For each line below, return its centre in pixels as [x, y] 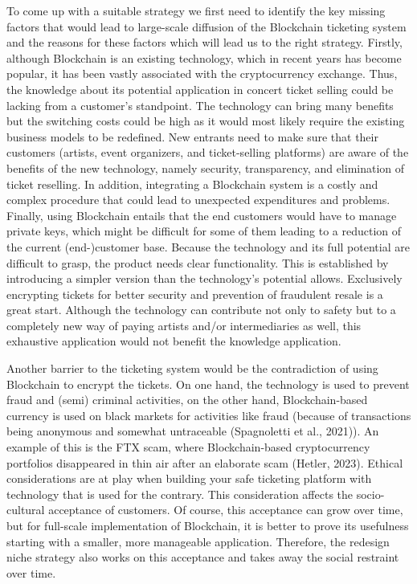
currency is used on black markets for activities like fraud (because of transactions [209, 415]
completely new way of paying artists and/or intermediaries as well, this [184, 325]
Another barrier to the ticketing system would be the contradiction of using [192, 368]
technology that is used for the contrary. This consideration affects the [180, 494]
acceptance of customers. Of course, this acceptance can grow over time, [226, 510]
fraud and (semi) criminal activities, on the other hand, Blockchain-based [187, 400]
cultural [26, 510]
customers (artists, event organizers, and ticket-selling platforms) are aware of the [208, 152]
